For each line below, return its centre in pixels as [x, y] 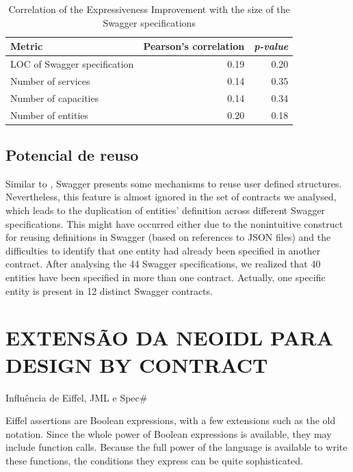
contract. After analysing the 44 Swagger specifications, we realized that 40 [163, 264]
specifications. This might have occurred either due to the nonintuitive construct [174, 223]
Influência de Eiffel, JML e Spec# [77, 397]
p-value [271, 46]
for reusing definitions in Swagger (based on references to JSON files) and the [168, 237]
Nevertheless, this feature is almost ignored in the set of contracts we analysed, [171, 197]
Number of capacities [55, 97]
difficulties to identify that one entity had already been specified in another [163, 250]
